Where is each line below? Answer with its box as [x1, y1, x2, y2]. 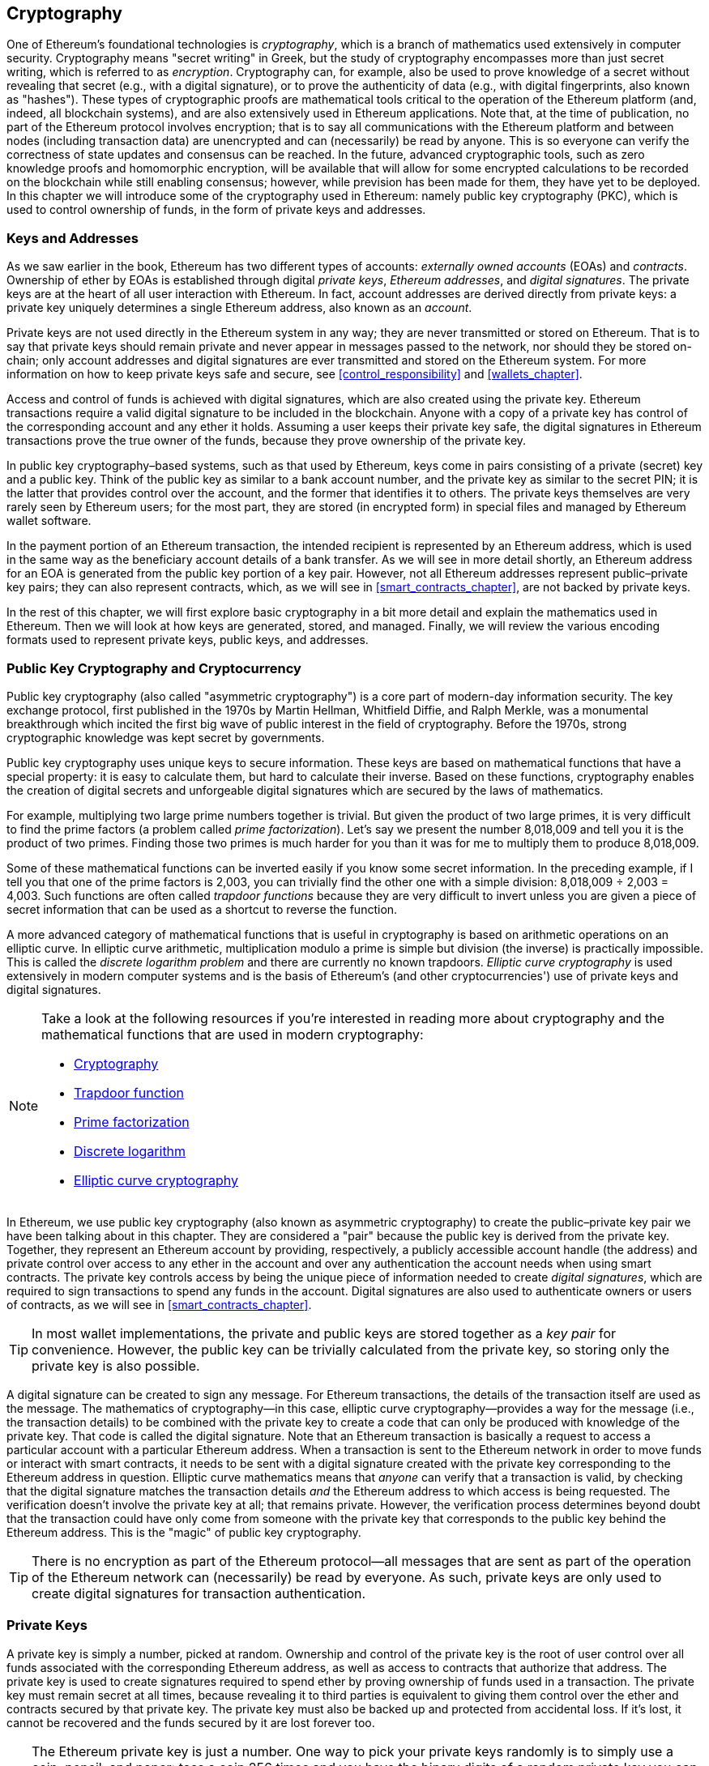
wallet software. [6, 514, 92, 528]
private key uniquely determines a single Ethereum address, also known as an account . [6, 301, 472, 315]
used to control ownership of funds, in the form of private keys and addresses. [6, 203, 426, 217]
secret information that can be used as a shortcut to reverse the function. [6, 902, 398, 916]
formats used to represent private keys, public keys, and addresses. [6, 633, 369, 647]
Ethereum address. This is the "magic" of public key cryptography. [6, 1525, 361, 1539]
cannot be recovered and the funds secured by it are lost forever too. [6, 1715, 375, 1730]
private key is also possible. [32, 1357, 200, 1374]
